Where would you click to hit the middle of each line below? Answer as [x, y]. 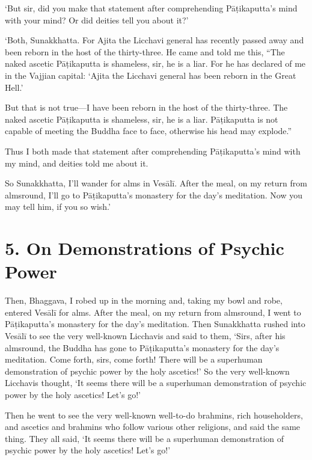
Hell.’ [14, 87]
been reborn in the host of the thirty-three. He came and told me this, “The [145, 51]
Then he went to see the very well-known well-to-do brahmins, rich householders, [154, 415]
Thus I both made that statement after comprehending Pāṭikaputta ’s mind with [153, 151]
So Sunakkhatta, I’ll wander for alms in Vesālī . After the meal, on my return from [156, 183]
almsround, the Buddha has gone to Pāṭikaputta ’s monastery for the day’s [142, 347]
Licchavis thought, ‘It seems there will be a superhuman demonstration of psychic [156, 383]
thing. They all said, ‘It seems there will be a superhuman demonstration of [145, 438]
